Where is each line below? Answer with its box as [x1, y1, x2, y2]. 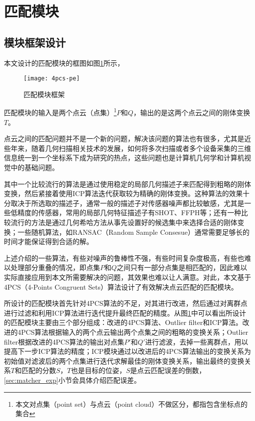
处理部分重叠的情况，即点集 [10, 262, 100, 272]
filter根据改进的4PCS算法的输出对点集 [4, 336, 125, 347]
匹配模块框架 [24, 89, 65, 99]
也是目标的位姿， [71, 365, 126, 375]
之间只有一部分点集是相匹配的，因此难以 [117, 262, 248, 272]
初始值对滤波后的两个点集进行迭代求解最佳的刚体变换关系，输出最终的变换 [4, 355, 244, 366]
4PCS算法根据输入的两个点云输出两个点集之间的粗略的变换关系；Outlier [17, 326, 249, 337]
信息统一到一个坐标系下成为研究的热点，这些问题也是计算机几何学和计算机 [4, 152, 244, 163]
